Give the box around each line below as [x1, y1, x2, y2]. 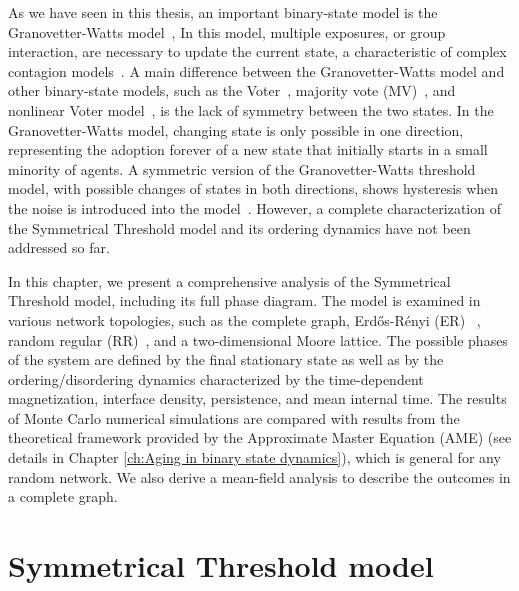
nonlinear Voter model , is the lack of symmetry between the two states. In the [8, 99, 494, 120]
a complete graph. [8, 486, 118, 507]
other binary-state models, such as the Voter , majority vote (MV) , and [8, 80, 456, 101]
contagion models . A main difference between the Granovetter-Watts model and [8, 60, 505, 81]
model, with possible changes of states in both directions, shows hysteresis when [8, 178, 499, 199]
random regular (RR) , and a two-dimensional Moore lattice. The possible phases [8, 329, 508, 350]
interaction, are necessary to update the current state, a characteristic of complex [8, 41, 507, 62]
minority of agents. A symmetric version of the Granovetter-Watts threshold [8, 158, 476, 179]
